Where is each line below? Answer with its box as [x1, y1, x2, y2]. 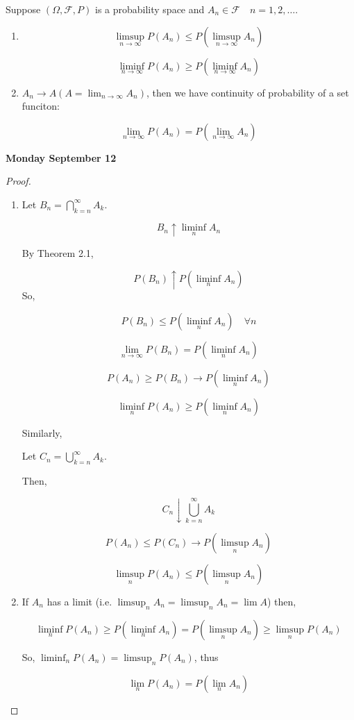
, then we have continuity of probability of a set [146, 85, 349, 99]
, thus [194, 649, 219, 664]
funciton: [22, 99, 60, 113]
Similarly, [22, 425, 62, 439]
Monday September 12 [6, 150, 117, 165]
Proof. [6, 174, 31, 188]
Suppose [6, 2, 41, 16]
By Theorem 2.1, [22, 245, 94, 260]
